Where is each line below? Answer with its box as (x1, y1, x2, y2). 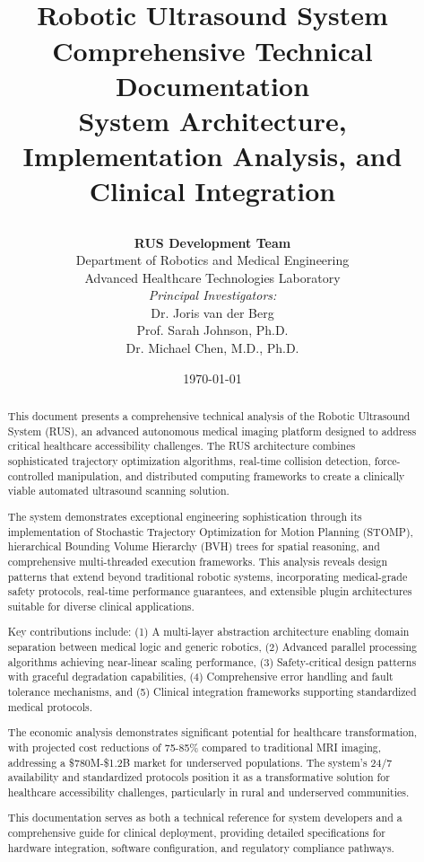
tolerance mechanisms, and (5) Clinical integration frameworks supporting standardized (7, 683, 417, 699)
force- (374, 453, 401, 469)
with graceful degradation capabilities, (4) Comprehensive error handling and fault (7, 669, 394, 684)
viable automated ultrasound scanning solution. (7, 483, 229, 498)
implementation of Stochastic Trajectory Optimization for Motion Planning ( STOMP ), (7, 523, 413, 539)
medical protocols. (7, 699, 93, 714)
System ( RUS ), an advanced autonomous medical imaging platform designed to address (7, 423, 417, 438)
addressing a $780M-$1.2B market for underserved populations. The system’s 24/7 (7, 754, 393, 770)
